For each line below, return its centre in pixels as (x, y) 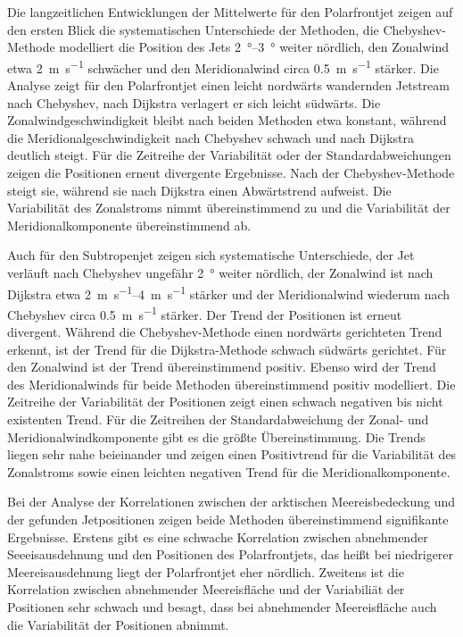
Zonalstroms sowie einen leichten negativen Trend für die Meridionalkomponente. (229, 471)
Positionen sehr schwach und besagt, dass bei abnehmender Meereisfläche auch (222, 606)
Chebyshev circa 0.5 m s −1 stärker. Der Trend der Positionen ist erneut (205, 313)
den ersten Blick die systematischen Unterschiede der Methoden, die (193, 29)
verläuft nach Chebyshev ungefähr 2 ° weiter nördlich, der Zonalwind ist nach (220, 272)
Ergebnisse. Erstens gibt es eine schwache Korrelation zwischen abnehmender (218, 536)
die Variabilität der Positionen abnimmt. (118, 624)
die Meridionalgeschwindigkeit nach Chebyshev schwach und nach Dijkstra (211, 137)
